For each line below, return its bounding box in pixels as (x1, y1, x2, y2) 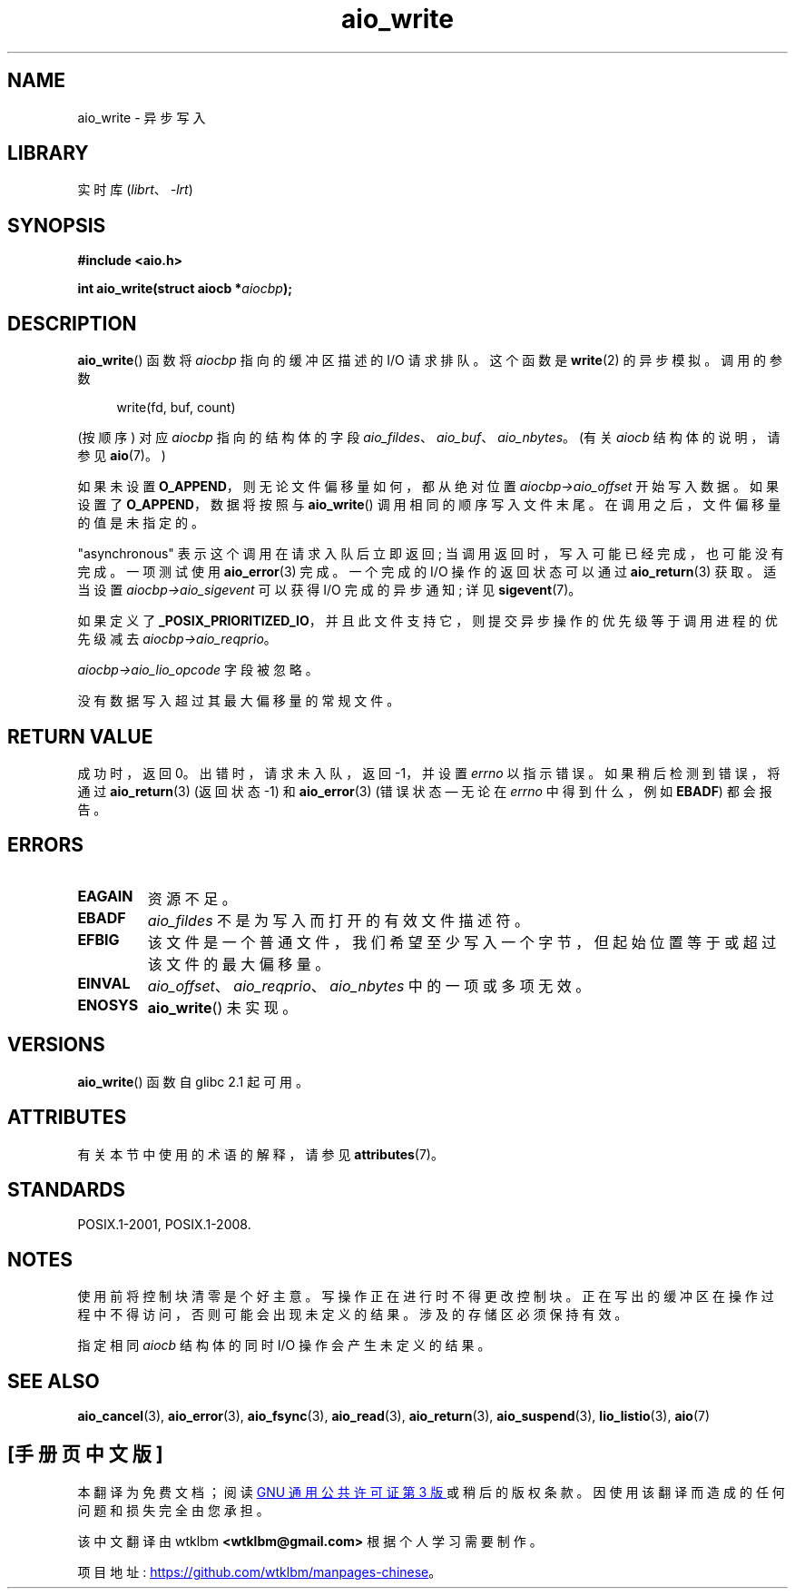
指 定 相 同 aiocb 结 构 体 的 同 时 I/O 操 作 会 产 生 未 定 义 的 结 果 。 (77, 1337, 491, 1354)
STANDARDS (7, 1177, 126, 1201)
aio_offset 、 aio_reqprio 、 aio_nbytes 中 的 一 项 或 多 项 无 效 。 (147, 976, 591, 995)
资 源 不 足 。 (147, 889, 237, 908)
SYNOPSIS (7, 213, 106, 237)
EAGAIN (77, 886, 133, 905)
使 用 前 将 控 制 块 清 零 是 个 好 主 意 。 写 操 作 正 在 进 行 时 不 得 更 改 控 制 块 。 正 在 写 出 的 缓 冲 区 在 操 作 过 (77, 1288, 774, 1305)
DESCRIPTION (7, 311, 137, 335)
